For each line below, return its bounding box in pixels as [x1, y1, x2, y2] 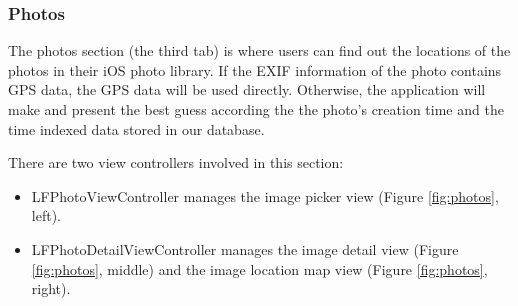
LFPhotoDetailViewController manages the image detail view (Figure [31, 238, 459, 259]
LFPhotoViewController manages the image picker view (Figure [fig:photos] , [31, 185, 499, 206]
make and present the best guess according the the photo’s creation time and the [8, 99, 504, 119]
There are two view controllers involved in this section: [8, 152, 344, 173]
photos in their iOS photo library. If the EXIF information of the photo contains [8, 59, 502, 80]
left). [31, 205, 61, 226]
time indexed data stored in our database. [8, 118, 265, 139]
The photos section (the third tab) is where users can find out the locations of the [8, 40, 511, 61]
